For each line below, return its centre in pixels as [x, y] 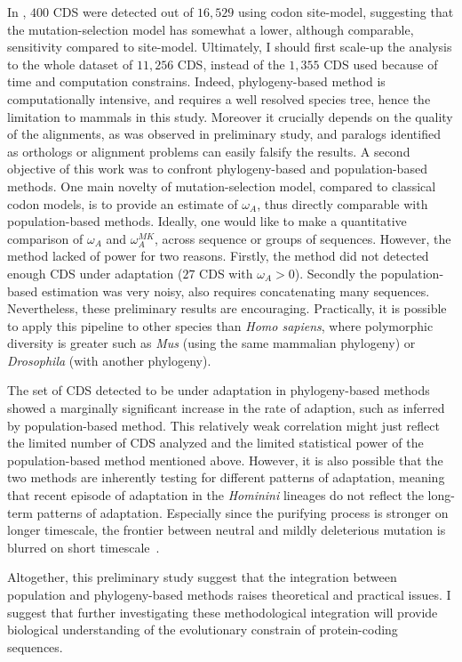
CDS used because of [381, 64]
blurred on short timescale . [84, 547]
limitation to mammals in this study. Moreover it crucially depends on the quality [230, 116]
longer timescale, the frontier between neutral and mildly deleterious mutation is [227, 530]
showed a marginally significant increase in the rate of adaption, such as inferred [226, 408]
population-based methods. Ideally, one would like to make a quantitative [207, 221]
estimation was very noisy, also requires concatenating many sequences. [235, 291]
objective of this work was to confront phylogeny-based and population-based [217, 169]
